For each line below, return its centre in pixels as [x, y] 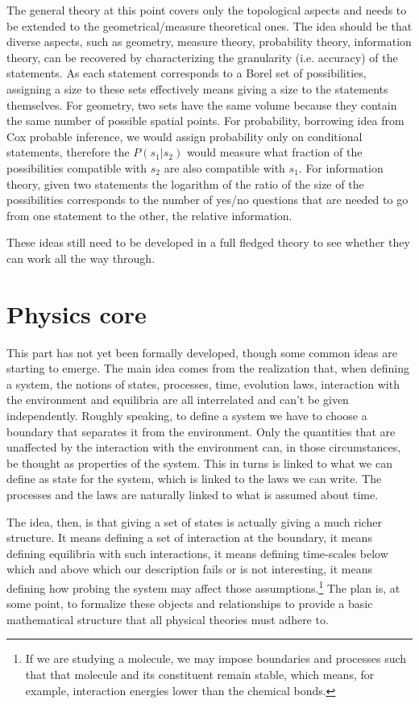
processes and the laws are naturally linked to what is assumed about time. [193, 494]
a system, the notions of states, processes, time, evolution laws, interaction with [203, 383]
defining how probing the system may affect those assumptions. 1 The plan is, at [203, 586]
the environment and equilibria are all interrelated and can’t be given [178, 400]
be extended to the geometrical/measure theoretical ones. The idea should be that [209, 25]
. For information [341, 167]
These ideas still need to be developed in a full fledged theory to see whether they [208, 242]
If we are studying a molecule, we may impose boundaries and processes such [216, 658]
